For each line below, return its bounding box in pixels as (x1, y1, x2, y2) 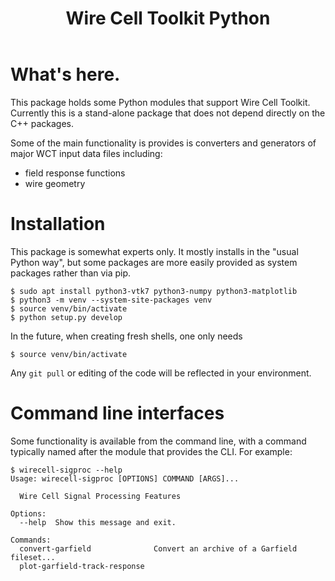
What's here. (10, 63, 121, 86)
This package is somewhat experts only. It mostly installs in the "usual (10, 245, 299, 257)
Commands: (10, 535, 52, 545)
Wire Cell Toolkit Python (65, 7, 271, 30)
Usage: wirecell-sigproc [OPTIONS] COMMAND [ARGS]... (10, 473, 240, 484)
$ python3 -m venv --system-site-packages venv (10, 295, 213, 305)
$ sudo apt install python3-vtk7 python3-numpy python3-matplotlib (10, 286, 298, 296)
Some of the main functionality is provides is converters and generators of (10, 137, 317, 149)
